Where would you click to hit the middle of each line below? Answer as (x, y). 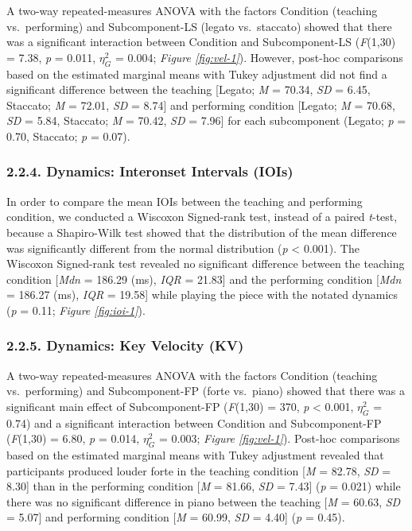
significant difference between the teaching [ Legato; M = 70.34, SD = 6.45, (189, 89)
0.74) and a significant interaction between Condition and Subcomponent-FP (194, 422)
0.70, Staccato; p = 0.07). (68, 136)
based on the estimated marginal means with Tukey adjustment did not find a (197, 74)
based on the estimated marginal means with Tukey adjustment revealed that (195, 455)
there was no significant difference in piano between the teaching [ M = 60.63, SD (204, 501)
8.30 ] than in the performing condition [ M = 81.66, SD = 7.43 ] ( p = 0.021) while (204, 486)
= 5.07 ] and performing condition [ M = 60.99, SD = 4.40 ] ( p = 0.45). (176, 517)
